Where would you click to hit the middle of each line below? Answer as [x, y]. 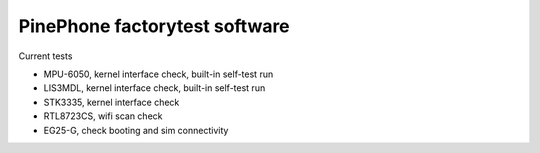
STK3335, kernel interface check [111, 102]
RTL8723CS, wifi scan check [103, 116]
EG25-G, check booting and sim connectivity [136, 130]
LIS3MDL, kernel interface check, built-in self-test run [154, 88]
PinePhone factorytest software [154, 26]
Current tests [45, 56]
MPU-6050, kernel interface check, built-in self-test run [158, 74]
